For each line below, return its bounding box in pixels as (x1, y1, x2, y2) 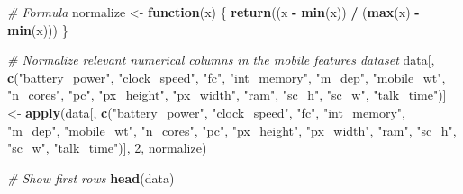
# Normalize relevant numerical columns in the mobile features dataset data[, (7, 50, 435, 69)
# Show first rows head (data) (7, 168, 175, 187)
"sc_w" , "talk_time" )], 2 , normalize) (7, 138, 207, 157)
